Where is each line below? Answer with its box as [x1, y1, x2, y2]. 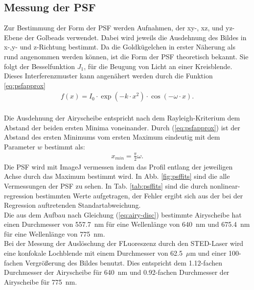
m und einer [190, 248, 227, 258]
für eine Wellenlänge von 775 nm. [4, 228, 105, 239]
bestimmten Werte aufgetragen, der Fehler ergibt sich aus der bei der [35, 190, 243, 200]
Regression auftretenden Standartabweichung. [4, 200, 141, 210]
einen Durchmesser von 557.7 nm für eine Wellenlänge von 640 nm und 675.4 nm [4, 219, 250, 229]
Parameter [4, 141, 35, 151]
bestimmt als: [45, 141, 85, 151]
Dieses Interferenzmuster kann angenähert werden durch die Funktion [4, 71, 213, 81]
